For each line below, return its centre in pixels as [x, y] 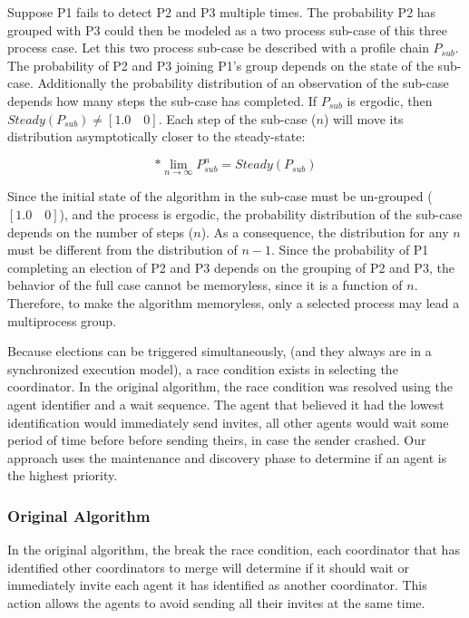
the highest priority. [63, 475]
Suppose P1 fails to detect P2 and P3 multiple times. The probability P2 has [222, 12]
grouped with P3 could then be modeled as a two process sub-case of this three [227, 29]
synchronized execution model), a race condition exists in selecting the [203, 368]
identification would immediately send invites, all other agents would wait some [228, 422]
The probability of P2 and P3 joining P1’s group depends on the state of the [220, 65]
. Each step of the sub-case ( [237, 118]
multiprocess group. [62, 320]
